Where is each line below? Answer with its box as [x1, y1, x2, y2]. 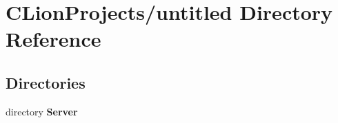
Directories [6, 71, 86, 93]
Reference [6, 25, 101, 53]
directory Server [6, 104, 78, 118]
